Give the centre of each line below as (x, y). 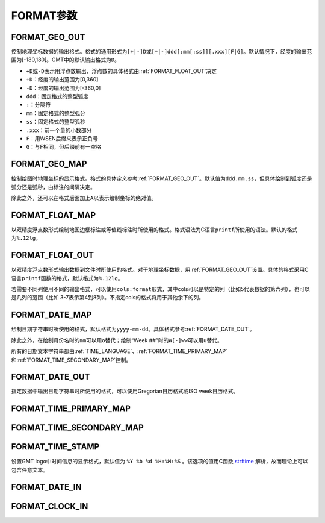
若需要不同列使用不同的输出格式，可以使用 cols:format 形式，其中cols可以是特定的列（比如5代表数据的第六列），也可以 (160, 289)
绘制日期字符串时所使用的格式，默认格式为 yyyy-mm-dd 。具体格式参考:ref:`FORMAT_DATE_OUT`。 (133, 329)
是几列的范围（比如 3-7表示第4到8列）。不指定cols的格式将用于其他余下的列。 (108, 298)
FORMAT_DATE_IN (46, 487)
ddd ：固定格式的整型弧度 (57, 96)
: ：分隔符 (39, 105)
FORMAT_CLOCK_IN (50, 506)
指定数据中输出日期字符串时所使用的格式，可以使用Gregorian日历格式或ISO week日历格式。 (125, 391)
